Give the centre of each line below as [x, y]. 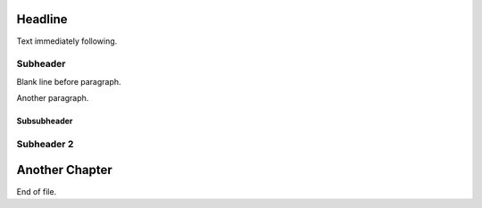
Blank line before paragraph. [69, 81]
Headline [42, 19]
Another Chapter [65, 170]
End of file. [37, 191]
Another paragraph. [53, 98]
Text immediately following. [67, 41]
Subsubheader [45, 121]
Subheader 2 [45, 144]
